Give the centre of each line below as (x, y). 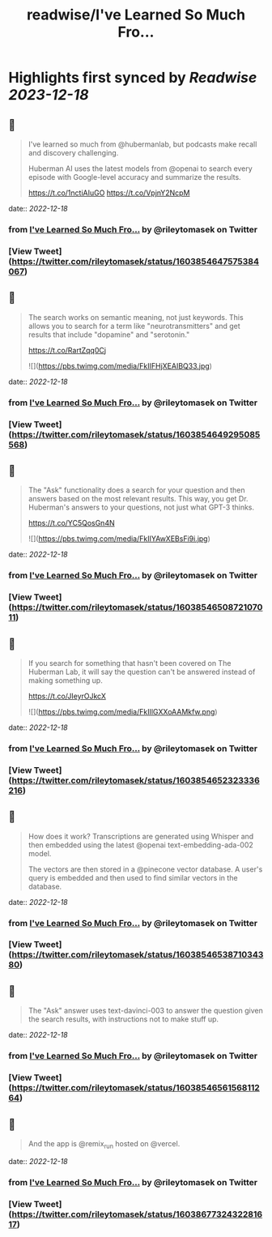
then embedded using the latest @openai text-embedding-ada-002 (140, 845)
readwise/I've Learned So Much (136, 15)
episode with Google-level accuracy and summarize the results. (134, 177)
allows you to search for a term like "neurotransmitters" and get (134, 326)
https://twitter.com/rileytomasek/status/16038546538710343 (138, 955)
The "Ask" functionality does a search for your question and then (136, 490)
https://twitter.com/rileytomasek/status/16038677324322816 (137, 1214)
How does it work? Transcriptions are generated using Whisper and (141, 836)
